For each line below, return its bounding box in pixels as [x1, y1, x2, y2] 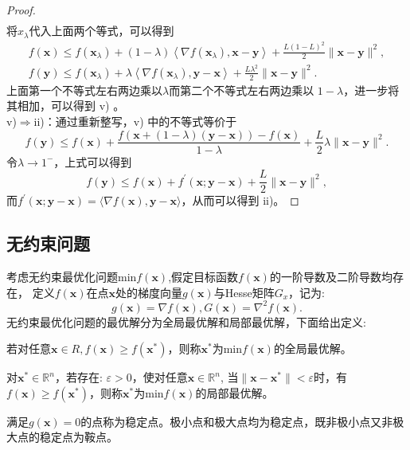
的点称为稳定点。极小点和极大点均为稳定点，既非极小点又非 [80, 413, 393, 429]
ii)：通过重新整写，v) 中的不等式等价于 [33, 112, 237, 129]
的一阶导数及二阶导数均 [269, 268, 392, 285]
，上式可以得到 [53, 153, 132, 170]
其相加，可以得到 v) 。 [6, 97, 125, 114]
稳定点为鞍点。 [39, 428, 118, 445]
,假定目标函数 [168, 268, 239, 285]
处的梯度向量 [115, 284, 183, 300]
